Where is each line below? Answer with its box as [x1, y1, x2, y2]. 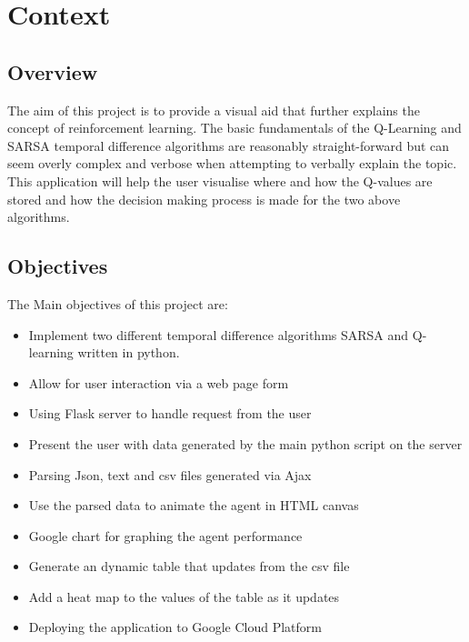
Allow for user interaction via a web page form [28, 373, 289, 392]
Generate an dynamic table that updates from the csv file [28, 557, 350, 576]
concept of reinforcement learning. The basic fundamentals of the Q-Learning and [7, 118, 462, 137]
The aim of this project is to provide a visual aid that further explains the [7, 100, 420, 119]
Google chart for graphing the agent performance [28, 526, 303, 545]
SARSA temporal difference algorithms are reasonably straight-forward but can [7, 135, 450, 155]
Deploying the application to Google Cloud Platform [28, 617, 322, 637]
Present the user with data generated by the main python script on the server [28, 434, 463, 453]
